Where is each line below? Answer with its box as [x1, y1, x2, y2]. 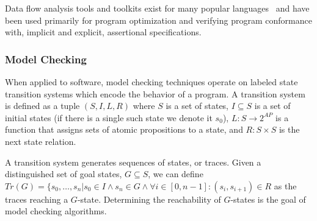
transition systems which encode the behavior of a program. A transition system [5, 87, 305, 100]
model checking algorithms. [5, 205, 107, 217]
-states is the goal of [230, 192, 306, 205]
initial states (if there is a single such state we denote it [5, 111, 213, 124]
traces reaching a [5, 192, 68, 205]
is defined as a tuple [5, 99, 80, 112]
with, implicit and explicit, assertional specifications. [5, 26, 202, 38]
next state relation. [5, 135, 76, 147]
